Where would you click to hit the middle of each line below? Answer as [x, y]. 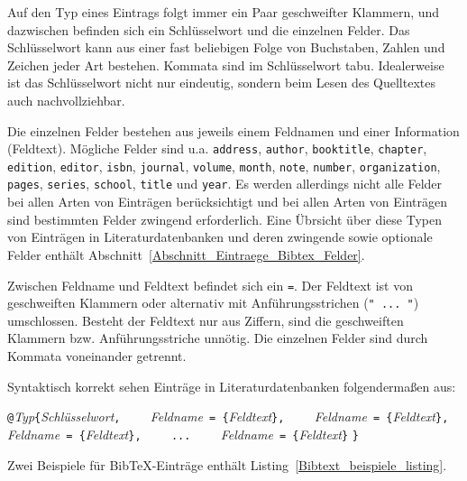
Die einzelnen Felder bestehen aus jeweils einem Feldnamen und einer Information [233, 130]
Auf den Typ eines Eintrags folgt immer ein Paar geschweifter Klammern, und [224, 12]
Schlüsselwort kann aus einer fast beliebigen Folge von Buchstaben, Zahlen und [226, 47]
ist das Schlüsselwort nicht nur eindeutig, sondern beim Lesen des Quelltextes [221, 83]
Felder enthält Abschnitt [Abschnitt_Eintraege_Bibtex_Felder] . [186, 254]
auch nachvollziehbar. [66, 100]
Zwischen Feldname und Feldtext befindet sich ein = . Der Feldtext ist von [211, 285]
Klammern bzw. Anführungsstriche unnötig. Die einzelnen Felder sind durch [218, 338]
